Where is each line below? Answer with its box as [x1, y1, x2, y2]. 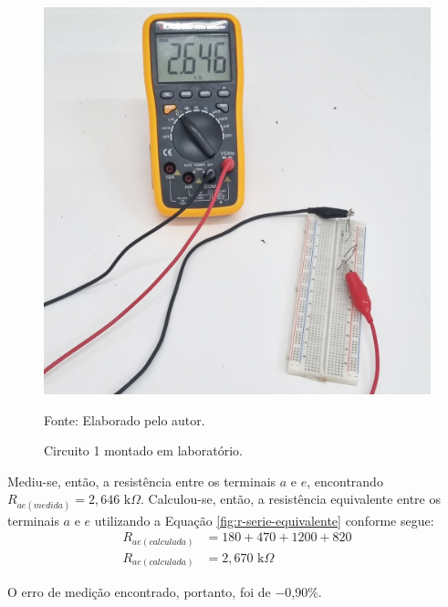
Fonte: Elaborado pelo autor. [44, 410, 205, 429]
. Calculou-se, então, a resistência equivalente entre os [141, 489, 442, 508]
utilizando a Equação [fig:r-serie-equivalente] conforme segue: [94, 510, 434, 529]
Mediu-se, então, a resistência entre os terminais [7, 471, 276, 490]
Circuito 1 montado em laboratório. [44, 441, 243, 460]
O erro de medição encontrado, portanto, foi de [7, 582, 271, 602]
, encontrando [307, 471, 383, 490]
